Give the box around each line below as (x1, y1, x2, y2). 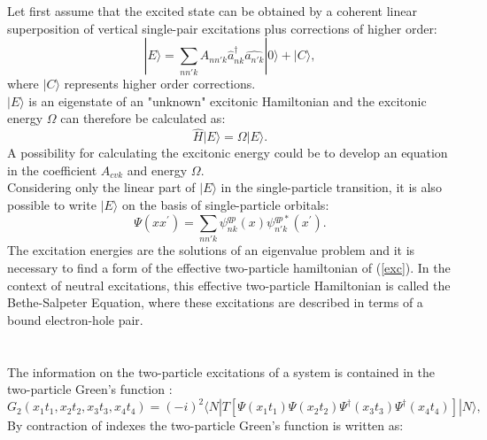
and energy (127, 160, 188, 179)
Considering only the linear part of (7, 178, 196, 197)
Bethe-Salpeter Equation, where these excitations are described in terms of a (7, 293, 423, 312)
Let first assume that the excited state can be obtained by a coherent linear (7, 2, 417, 19)
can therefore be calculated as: (60, 109, 226, 127)
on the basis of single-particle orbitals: (121, 195, 329, 213)
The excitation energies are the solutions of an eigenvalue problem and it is (7, 241, 415, 259)
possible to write (7, 195, 97, 213)
